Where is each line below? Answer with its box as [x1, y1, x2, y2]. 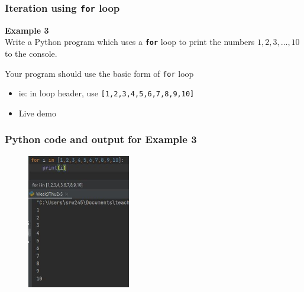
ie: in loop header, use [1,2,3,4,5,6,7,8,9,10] [18, 87, 195, 99]
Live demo [18, 106, 56, 119]
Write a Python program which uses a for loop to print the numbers [5, 35, 255, 48]
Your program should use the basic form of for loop [5, 67, 194, 79]
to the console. [5, 47, 57, 60]
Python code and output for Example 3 [5, 132, 197, 147]
